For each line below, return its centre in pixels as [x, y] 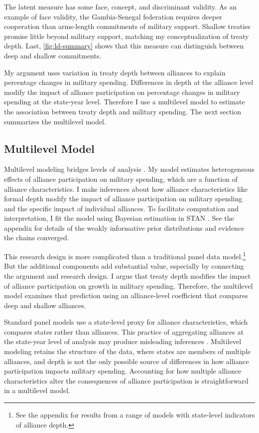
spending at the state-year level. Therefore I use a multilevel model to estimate [125, 102]
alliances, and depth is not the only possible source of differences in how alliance [127, 361]
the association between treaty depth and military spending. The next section [123, 111]
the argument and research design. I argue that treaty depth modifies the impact [128, 275]
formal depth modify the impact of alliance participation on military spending [123, 199]
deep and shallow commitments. [53, 55]
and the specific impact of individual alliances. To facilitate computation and [122, 208]
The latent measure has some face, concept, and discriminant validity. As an [121, 6]
